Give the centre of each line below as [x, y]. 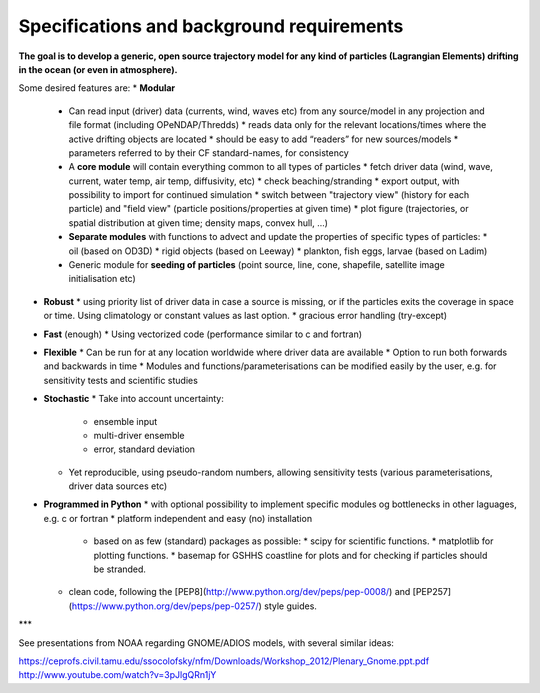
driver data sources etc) [118, 486]
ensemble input [125, 421]
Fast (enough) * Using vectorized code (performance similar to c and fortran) [203, 334]
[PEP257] [432, 592]
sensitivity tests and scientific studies [121, 380]
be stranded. [120, 569]
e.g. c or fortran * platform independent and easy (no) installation [178, 518]
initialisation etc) [102, 279]
